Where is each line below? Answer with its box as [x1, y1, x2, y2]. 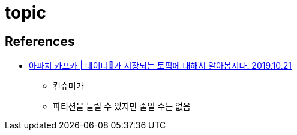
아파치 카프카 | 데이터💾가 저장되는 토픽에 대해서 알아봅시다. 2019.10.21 [29, 60, 292, 71]
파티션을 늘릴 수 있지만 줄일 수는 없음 [53, 101, 191, 112]
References [5, 33, 75, 49]
